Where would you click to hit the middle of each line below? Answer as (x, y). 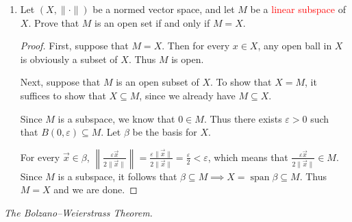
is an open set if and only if (152, 22)
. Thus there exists (243, 118)
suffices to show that (63, 95)
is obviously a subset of (69, 59)
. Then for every (196, 46)
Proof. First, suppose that (74, 46)
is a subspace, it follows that (117, 176)
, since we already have (187, 95)
